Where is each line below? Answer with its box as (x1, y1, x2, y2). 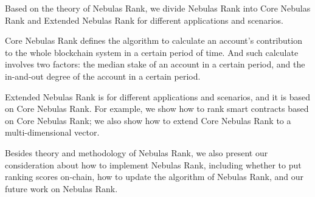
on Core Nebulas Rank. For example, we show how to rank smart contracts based (5, 102, 309, 115)
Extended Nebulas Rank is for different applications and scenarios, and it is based (5, 90, 310, 103)
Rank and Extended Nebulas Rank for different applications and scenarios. (5, 13, 283, 26)
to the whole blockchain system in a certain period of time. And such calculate (5, 46, 299, 58)
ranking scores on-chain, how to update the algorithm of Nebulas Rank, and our (5, 170, 304, 183)
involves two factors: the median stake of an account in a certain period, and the (5, 58, 305, 71)
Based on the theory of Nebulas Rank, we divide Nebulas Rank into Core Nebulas (5, 2, 311, 14)
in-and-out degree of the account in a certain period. (5, 69, 201, 82)
